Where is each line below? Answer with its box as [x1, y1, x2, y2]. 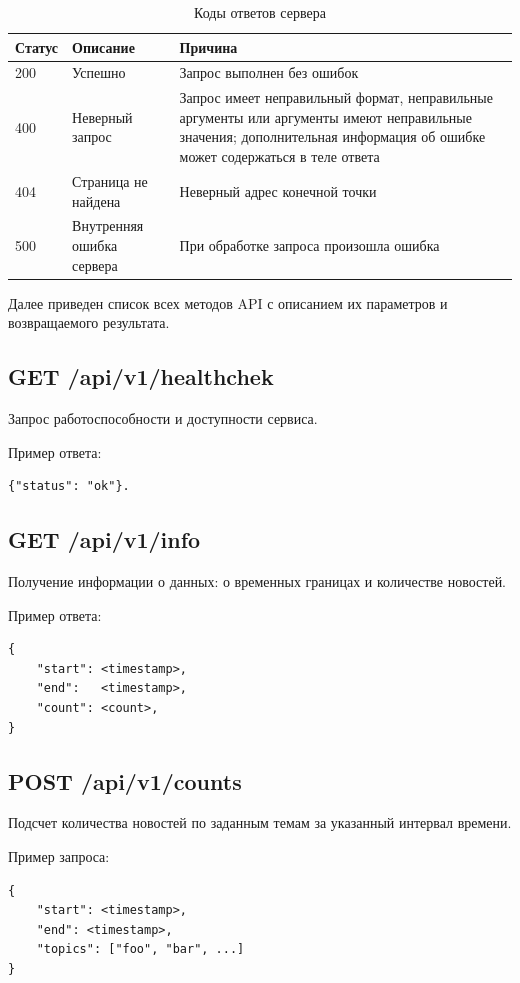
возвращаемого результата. [8, 312, 170, 333]
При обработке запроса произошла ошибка [179, 234, 440, 255]
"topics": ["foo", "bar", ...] [36, 942, 245, 957]
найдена [72, 190, 121, 211]
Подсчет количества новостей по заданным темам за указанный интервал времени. [8, 812, 512, 833]
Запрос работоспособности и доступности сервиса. [8, 408, 318, 429]
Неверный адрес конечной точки [179, 180, 377, 201]
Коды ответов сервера [194, 2, 326, 22]
